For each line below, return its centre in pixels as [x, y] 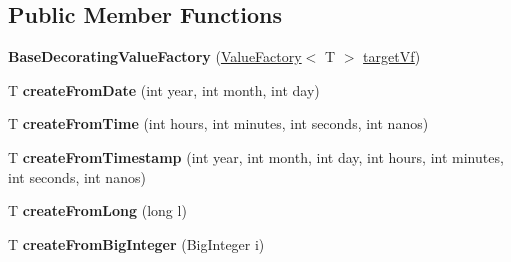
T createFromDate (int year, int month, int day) [164, 89]
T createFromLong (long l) [97, 210]
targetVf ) [392, 56]
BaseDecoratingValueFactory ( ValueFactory [155, 56]
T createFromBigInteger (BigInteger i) [136, 243]
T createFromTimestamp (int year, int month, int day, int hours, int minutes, [256, 156]
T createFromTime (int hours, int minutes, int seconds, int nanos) [218, 123]
